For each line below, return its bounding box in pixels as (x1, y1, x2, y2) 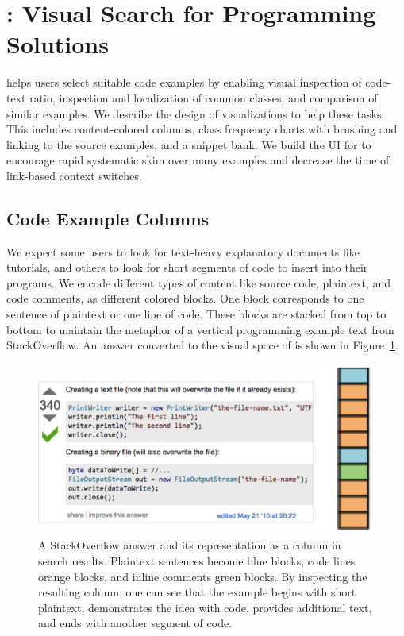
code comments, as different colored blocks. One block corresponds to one (6, 290, 364, 306)
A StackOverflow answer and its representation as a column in (38, 537, 341, 553)
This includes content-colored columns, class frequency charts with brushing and (6, 121, 398, 137)
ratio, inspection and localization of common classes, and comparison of (29, 89, 378, 106)
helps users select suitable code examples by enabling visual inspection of (6, 74, 362, 91)
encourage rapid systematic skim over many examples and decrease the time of (6, 152, 390, 168)
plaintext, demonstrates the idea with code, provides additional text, (38, 599, 372, 615)
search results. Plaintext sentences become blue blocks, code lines (38, 553, 356, 569)
